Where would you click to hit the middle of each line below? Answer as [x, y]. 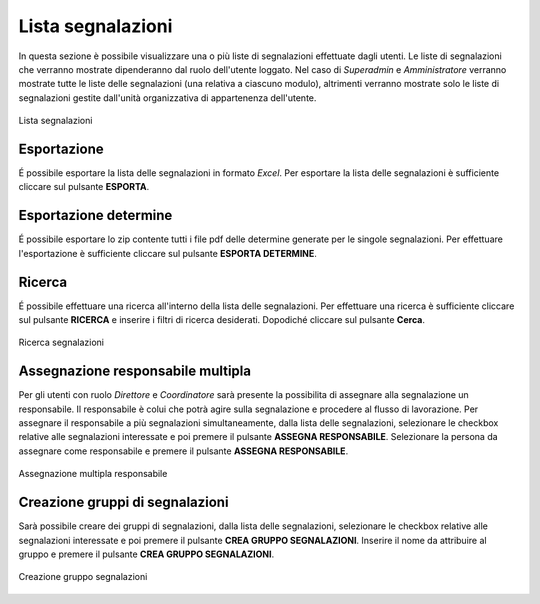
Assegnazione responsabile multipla [135, 371]
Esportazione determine [95, 215]
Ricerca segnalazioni [61, 342]
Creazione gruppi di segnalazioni [123, 502]
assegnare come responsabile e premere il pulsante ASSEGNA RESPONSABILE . [183, 451]
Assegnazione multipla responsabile [93, 474]
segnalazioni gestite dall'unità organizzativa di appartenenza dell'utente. [167, 97]
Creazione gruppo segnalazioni [83, 577]
